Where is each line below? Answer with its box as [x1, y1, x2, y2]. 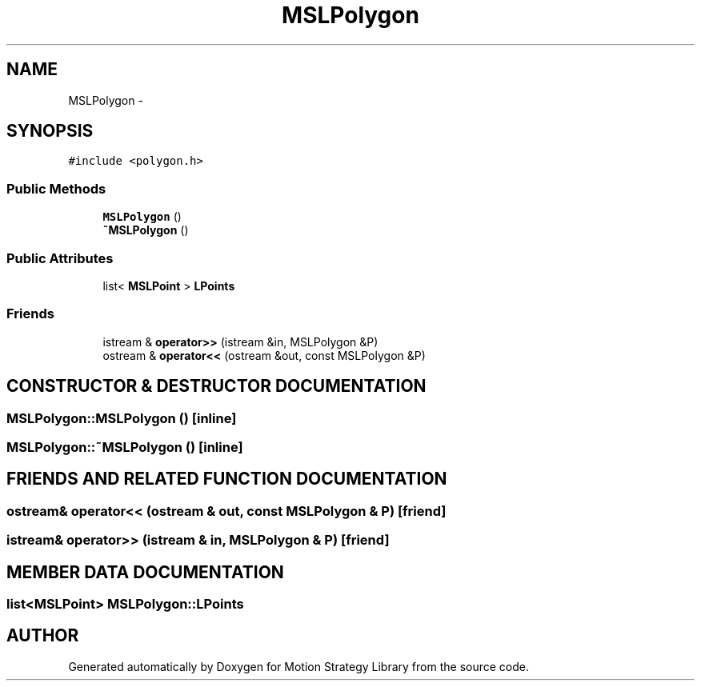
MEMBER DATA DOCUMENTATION [6, 561, 284, 582]
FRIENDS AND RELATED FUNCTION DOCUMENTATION [6, 469, 447, 489]
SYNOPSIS [6, 121, 94, 142]
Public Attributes [6, 250, 114, 266]
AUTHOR [6, 625, 79, 646]
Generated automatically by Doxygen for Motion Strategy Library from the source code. [68, 659, 530, 673]
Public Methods [6, 180, 106, 197]
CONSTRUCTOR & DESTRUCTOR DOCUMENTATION [6, 376, 427, 397]
